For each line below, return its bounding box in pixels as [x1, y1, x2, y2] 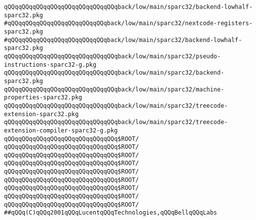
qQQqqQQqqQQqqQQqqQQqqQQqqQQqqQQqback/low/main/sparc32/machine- [4, 86, 224, 93]
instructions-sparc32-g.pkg [4, 61, 97, 68]
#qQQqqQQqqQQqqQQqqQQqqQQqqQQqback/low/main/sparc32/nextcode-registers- [4, 20, 253, 27]
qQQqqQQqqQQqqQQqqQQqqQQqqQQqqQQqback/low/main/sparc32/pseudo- [4, 52, 221, 60]
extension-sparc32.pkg [4, 110, 79, 118]
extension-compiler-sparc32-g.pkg [4, 127, 118, 134]
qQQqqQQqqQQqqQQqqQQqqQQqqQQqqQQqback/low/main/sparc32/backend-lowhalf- [4, 3, 253, 10]
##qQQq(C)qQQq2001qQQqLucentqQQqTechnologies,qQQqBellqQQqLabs [4, 209, 217, 217]
